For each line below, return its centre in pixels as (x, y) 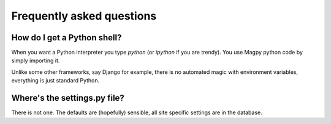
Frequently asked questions (84, 16)
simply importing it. (36, 60)
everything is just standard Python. (55, 81)
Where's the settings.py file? (68, 98)
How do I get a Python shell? (67, 38)
